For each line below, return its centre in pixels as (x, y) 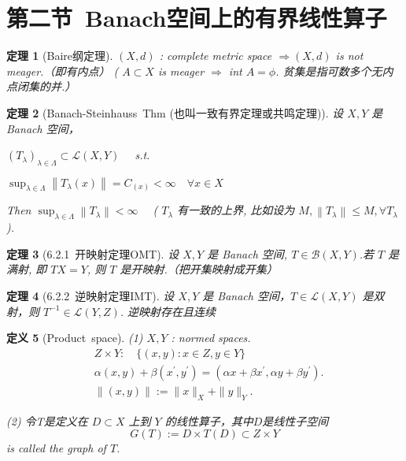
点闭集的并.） (41, 86)
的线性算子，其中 (209, 420)
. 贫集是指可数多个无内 (334, 71)
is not (349, 56)
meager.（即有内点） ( (63, 71)
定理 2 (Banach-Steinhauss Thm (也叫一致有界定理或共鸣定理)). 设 (175, 112)
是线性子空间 (295, 420)
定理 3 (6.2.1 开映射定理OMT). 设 (93, 253)
